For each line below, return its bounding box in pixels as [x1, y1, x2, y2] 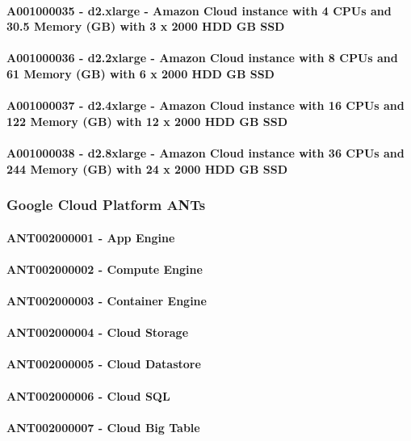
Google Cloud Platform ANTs [6, 195, 206, 215]
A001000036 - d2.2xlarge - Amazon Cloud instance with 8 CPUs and [6, 49, 398, 66]
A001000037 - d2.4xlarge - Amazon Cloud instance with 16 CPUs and [6, 97, 405, 114]
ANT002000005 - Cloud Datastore [6, 355, 201, 372]
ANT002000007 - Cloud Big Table [6, 418, 200, 435]
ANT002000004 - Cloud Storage [6, 324, 189, 341]
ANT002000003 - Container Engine [6, 292, 207, 309]
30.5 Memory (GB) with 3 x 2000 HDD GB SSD [6, 18, 285, 35]
